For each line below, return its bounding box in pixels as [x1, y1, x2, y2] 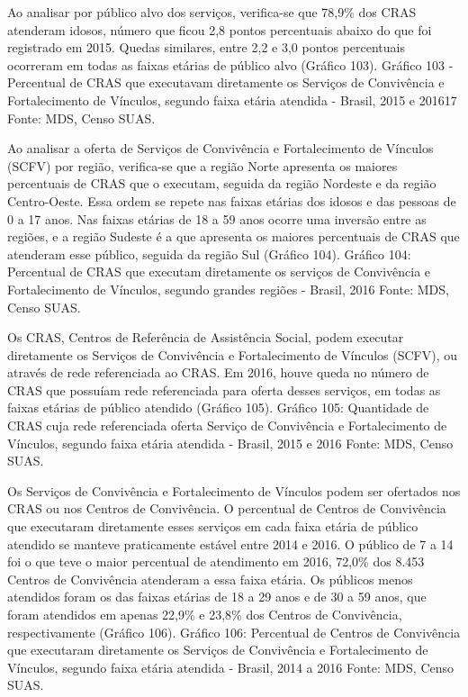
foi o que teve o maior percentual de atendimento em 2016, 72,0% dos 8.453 [7, 552, 425, 571]
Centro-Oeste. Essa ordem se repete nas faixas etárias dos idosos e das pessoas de [7, 191, 456, 210]
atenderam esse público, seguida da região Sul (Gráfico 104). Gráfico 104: [7, 244, 411, 263]
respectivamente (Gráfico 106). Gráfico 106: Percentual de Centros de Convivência [7, 622, 461, 641]
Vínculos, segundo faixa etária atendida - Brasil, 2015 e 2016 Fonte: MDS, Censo [7, 433, 454, 452]
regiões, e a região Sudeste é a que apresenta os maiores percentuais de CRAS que [7, 227, 460, 246]
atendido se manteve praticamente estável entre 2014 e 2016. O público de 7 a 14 [7, 534, 454, 553]
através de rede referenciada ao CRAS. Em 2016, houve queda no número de [7, 363, 429, 382]
